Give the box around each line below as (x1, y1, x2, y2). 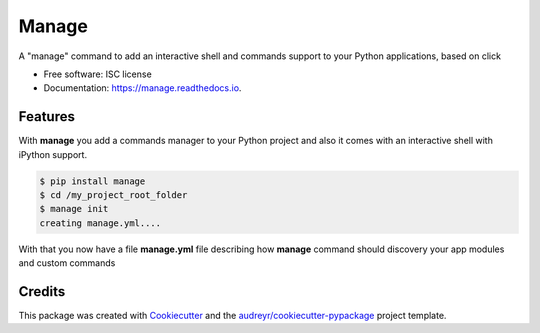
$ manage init (39, 203, 109, 215)
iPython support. (18, 148, 88, 160)
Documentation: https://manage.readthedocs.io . (43, 82, 242, 94)
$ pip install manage (39, 175, 146, 187)
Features (18, 108, 75, 125)
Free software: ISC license (43, 68, 152, 80)
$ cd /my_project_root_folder (39, 190, 188, 200)
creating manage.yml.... (39, 217, 162, 229)
